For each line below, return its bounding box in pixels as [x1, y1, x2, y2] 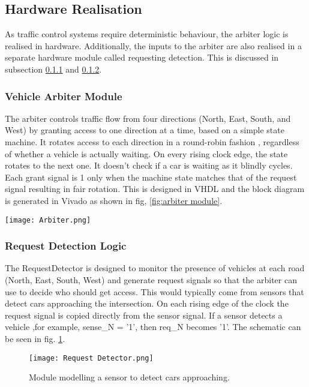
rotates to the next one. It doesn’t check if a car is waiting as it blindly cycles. [5, 159, 293, 172]
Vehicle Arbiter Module [5, 88, 122, 103]
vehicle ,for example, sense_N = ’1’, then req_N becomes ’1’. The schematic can [5, 320, 301, 333]
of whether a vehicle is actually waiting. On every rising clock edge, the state [5, 147, 288, 160]
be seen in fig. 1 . [5, 332, 65, 344]
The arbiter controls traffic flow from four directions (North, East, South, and [5, 112, 291, 124]
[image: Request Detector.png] [29, 353, 154, 362]
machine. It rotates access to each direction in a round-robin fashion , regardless [5, 135, 299, 148]
